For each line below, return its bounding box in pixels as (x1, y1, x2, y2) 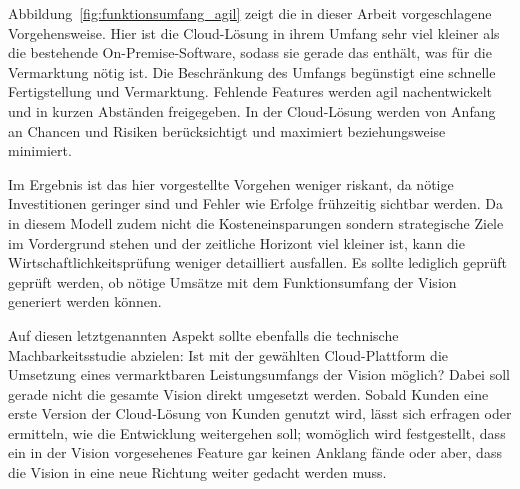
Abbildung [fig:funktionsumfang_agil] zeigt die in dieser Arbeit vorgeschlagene (8, 3, 492, 23)
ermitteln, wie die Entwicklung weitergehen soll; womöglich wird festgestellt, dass (8, 422, 506, 443)
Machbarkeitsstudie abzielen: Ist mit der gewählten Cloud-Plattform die (8, 344, 448, 365)
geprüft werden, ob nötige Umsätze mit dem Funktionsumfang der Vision (8, 271, 457, 292)
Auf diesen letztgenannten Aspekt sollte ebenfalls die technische (8, 324, 399, 345)
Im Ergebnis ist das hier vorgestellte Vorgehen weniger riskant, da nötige (8, 173, 454, 194)
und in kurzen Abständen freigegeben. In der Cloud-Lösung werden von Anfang (8, 100, 496, 121)
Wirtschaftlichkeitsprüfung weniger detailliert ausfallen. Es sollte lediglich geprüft (8, 252, 507, 273)
